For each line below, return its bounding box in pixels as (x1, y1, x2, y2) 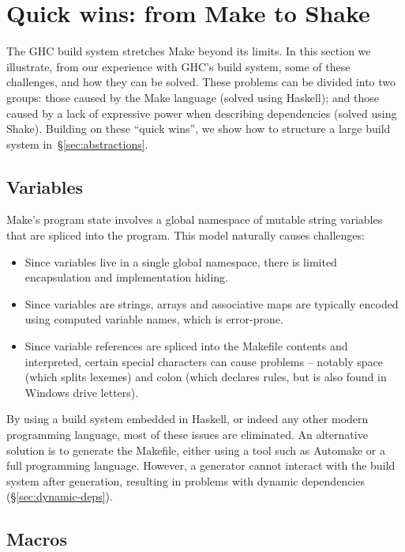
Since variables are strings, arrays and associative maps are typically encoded (24, 295, 399, 312)
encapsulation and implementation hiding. (24, 269, 228, 285)
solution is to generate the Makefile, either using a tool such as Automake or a (6, 441, 385, 458)
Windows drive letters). (24, 384, 139, 400)
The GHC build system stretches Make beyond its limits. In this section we (6, 43, 371, 59)
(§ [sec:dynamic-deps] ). (6, 488, 113, 505)
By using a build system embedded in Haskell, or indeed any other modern (6, 410, 369, 427)
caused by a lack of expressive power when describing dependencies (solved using (6, 104, 397, 121)
